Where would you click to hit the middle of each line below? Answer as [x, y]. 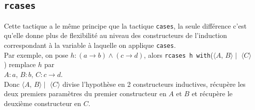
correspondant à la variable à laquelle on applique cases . [90, 45]
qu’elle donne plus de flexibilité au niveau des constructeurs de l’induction [116, 35]
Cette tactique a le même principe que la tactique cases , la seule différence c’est [125, 25]
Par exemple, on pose [36, 55]
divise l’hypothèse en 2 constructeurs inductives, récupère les [154, 84]
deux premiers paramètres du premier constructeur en [85, 93]
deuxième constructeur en [43, 103]
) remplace [20, 64]
